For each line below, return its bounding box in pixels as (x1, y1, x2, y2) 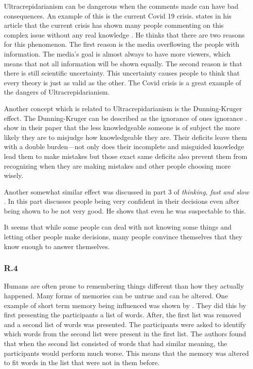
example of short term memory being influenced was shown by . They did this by (4, 300, 246, 310)
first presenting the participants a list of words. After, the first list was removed (4, 310, 241, 320)
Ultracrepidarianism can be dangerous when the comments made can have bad (4, 1, 238, 11)
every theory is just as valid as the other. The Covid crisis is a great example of (4, 77, 241, 87)
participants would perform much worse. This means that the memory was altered (4, 348, 249, 358)
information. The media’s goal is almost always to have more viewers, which (4, 48, 231, 58)
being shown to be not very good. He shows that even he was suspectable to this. (4, 205, 246, 215)
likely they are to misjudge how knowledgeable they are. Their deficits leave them (4, 132, 247, 142)
